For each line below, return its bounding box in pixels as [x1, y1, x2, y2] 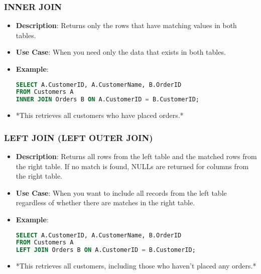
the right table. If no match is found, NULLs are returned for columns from [16, 161, 249, 171]
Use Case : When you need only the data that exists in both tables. [16, 47, 226, 57]
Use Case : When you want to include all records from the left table [16, 187, 227, 198]
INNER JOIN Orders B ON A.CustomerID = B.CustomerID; [16, 96, 199, 103]
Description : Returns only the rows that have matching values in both [16, 20, 237, 31]
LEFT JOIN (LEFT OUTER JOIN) [4, 131, 153, 144]
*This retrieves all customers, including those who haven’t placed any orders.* [16, 260, 256, 271]
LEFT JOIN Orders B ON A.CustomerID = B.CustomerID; [16, 246, 196, 254]
